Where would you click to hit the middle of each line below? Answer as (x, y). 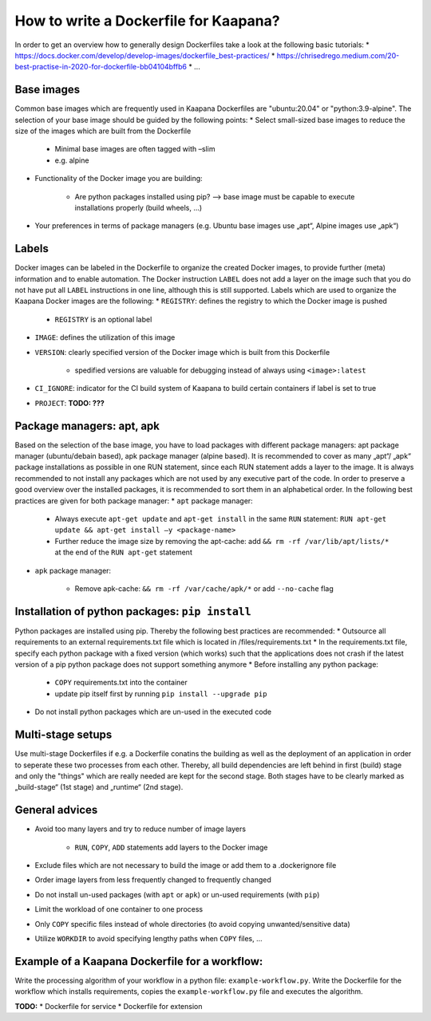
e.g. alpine (72, 160)
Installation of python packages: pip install (133, 611)
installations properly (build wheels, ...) (138, 207)
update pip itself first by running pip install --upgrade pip (161, 693)
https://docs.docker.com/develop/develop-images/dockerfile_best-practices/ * (145, 55)
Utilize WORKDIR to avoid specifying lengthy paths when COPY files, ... (148, 938)
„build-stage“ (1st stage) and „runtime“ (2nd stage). (99, 787)
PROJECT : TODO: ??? (70, 403)
